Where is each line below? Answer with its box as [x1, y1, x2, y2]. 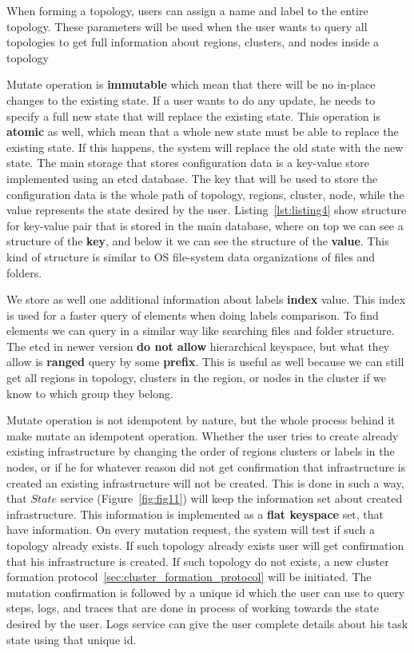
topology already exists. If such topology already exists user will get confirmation [6, 537, 404, 553]
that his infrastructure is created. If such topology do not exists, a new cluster [6, 552, 389, 569]
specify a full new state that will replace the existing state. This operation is [6, 107, 380, 124]
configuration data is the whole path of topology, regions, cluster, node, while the [6, 185, 404, 202]
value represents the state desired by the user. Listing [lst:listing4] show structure [6, 201, 407, 218]
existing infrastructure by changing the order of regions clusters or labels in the [6, 443, 395, 460]
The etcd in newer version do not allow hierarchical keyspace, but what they [6, 337, 390, 354]
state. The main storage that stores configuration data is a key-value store [6, 154, 370, 171]
